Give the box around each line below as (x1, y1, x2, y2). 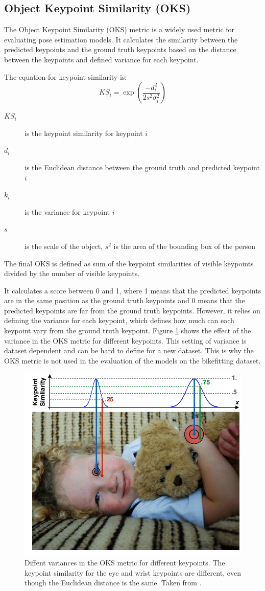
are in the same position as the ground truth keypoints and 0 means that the (4, 295, 245, 306)
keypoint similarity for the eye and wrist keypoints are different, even (25, 567, 241, 578)
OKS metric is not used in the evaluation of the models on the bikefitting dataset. (4, 355, 261, 366)
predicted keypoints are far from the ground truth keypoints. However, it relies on (4, 305, 260, 315)
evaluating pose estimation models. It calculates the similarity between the (4, 34, 238, 44)
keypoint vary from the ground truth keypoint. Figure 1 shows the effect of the (4, 325, 251, 336)
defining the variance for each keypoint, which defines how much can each (4, 315, 234, 326)
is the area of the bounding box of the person (113, 240, 256, 251)
